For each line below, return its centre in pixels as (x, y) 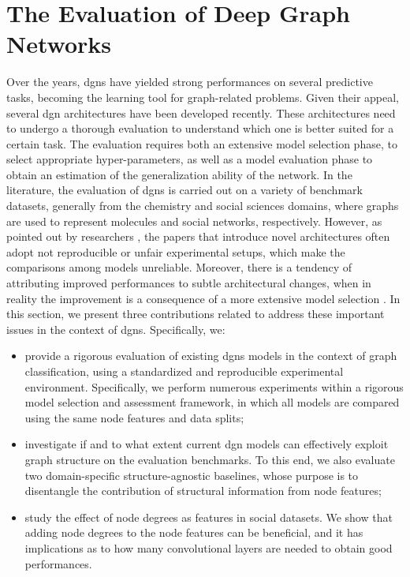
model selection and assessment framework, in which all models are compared (212, 402)
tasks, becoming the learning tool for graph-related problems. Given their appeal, (203, 97)
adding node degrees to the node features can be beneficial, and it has (194, 532)
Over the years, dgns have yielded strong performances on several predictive (190, 82)
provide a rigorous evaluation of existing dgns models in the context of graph (211, 356)
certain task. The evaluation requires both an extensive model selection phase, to (202, 143)
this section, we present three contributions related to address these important (196, 314)
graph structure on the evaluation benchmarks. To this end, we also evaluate (210, 459)
